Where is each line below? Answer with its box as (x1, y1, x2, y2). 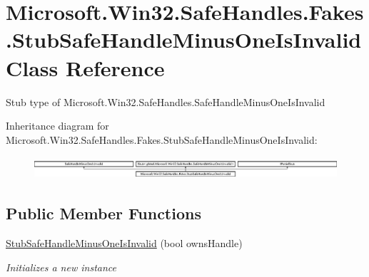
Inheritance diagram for (6, 118, 109, 133)
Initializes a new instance (6, 259, 116, 274)
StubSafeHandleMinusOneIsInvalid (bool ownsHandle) (6, 236, 243, 251)
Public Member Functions (6, 202, 201, 224)
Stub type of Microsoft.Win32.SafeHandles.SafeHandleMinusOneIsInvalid (6, 94, 325, 109)
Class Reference (6, 53, 165, 82)
